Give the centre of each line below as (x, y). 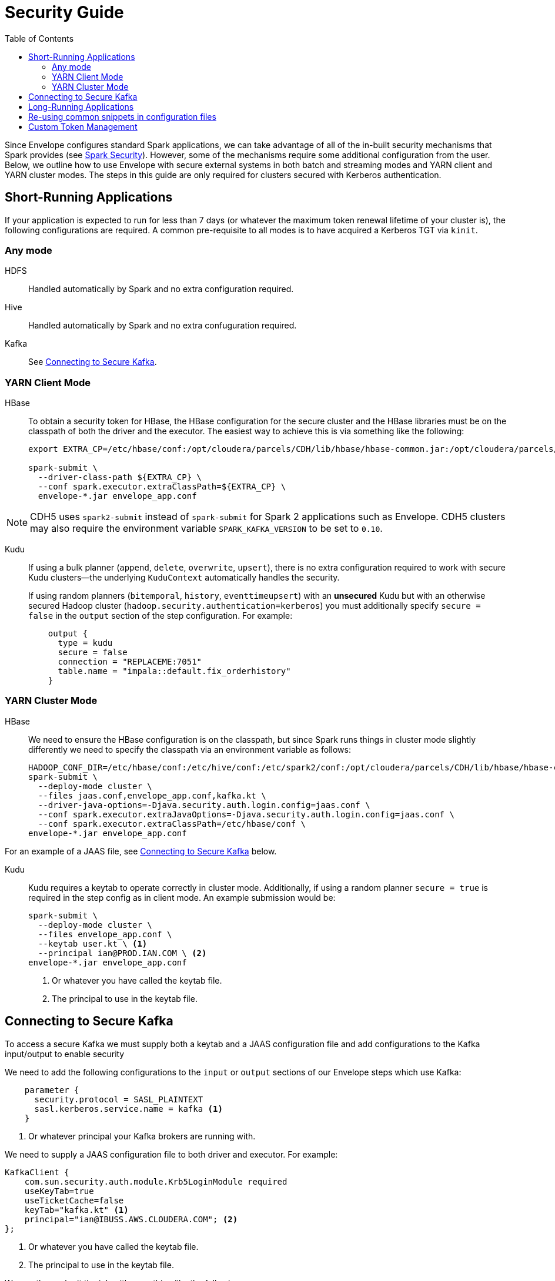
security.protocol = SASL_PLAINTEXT (119, 1099)
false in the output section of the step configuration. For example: (161, 616)
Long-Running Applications (81, 106)
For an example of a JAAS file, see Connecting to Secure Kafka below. (141, 851)
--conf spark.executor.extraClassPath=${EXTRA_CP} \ (162, 487)
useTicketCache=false (74, 1200)
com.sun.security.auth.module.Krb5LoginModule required (156, 1181)
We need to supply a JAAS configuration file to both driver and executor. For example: (171, 1154)
